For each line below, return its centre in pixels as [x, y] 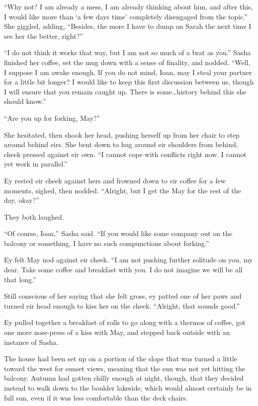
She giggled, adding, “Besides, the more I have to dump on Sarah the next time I [128, 26]
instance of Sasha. [31, 342]
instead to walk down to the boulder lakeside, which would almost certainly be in [128, 388]
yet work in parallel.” [36, 164]
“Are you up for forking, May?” [52, 118]
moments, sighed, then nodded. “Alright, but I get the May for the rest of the [123, 190]
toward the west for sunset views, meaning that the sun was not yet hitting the [125, 368]
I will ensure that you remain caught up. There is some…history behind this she [125, 91]
